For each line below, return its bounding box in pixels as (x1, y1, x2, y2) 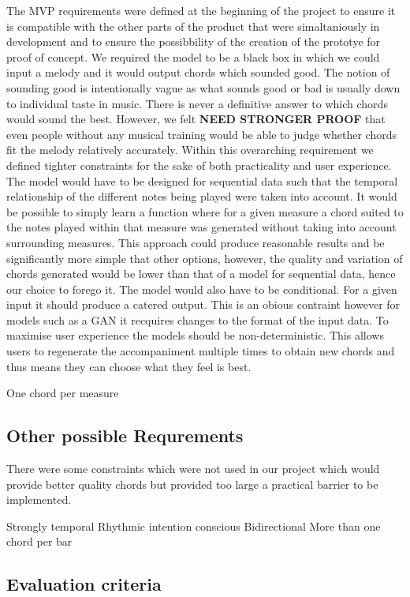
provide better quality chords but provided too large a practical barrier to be (6, 475, 378, 492)
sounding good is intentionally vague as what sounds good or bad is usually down (6, 79, 401, 96)
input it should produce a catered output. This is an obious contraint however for (6, 296, 401, 313)
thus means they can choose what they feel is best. (6, 358, 252, 374)
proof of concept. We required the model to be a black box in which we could (6, 48, 380, 65)
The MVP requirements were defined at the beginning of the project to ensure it (6, 2, 396, 18)
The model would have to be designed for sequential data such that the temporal (6, 172, 398, 189)
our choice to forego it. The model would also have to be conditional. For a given (6, 280, 397, 297)
